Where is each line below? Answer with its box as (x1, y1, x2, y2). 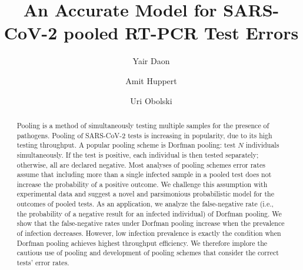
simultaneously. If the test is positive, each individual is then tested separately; (16, 149, 259, 159)
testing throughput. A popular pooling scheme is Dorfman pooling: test (16, 140, 236, 150)
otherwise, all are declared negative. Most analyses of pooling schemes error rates (16, 159, 265, 169)
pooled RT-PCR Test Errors (64, 21, 299, 45)
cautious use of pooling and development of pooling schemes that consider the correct (16, 248, 279, 258)
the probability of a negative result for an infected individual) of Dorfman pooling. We (16, 208, 282, 218)
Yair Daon (132, 55, 170, 67)
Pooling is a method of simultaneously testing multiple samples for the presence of (16, 120, 269, 130)
